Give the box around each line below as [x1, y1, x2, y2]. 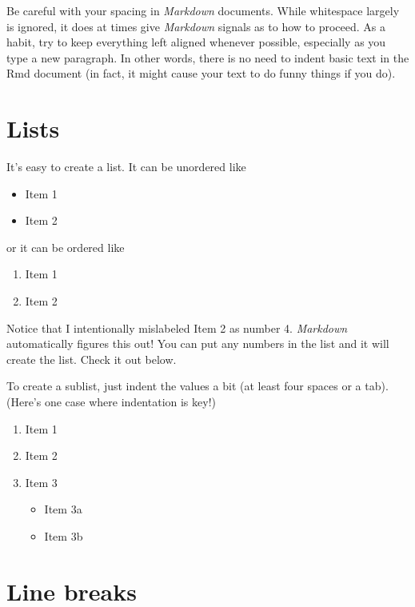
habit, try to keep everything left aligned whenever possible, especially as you [6, 34, 386, 50]
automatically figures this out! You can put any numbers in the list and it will [6, 335, 389, 352]
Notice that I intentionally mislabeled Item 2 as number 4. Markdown [6, 319, 348, 336]
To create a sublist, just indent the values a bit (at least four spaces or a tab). [6, 377, 389, 394]
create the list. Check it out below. [6, 350, 177, 367]
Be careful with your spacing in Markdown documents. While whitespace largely [6, 2, 400, 18]
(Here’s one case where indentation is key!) [6, 393, 216, 410]
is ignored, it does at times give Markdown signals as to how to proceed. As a [6, 18, 385, 34]
